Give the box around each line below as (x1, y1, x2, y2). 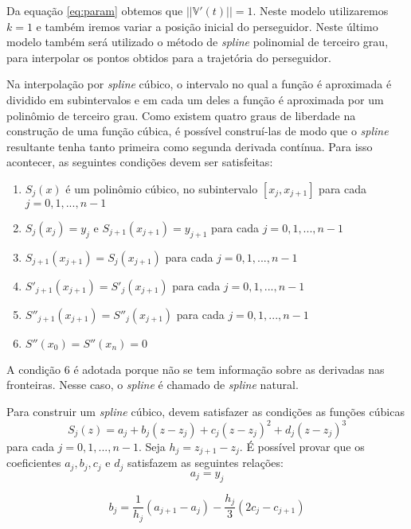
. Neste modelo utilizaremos (252, 2, 389, 18)
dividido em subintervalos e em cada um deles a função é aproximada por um (6, 91, 384, 107)
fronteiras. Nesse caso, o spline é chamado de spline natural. (6, 376, 299, 393)
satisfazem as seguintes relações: (127, 454, 284, 471)
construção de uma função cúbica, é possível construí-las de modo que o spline (6, 123, 389, 139)
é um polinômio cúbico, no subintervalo (65, 180, 258, 196)
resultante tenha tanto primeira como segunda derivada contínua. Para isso (6, 138, 373, 154)
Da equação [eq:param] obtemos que (6, 2, 183, 18)
